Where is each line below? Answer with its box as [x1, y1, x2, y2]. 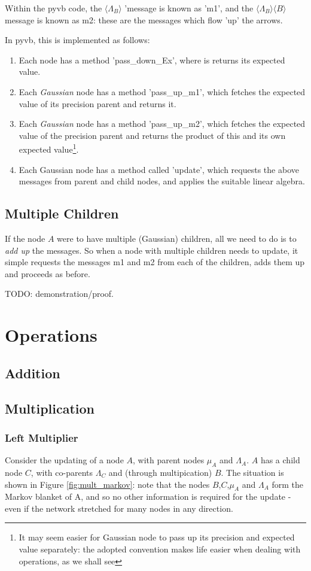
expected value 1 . [19, 141, 79, 155]
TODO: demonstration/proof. [5, 287, 114, 300]
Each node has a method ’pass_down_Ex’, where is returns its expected [19, 53, 285, 66]
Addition [5, 363, 60, 382]
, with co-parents [31, 466, 93, 478]
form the [272, 478, 304, 490]
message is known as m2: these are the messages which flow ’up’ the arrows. [5, 13, 283, 26]
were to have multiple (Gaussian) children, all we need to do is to [57, 232, 297, 244]
